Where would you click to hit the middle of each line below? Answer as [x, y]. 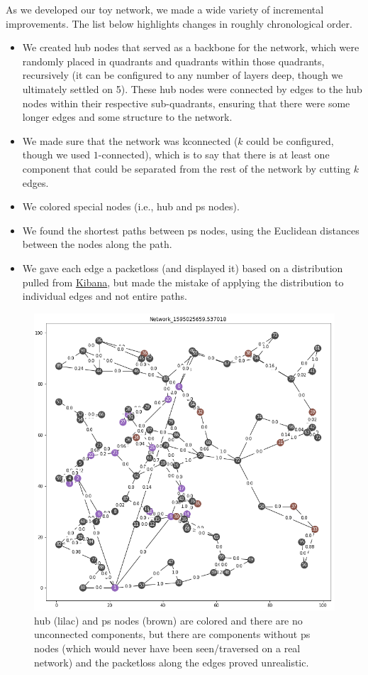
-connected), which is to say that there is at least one [214, 155]
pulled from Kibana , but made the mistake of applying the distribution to [183, 282]
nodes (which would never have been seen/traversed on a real [167, 648]
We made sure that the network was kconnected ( [130, 140]
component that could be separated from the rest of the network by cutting [186, 168]
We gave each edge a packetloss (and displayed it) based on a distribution [183, 268]
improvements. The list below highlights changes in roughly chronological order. [179, 23]
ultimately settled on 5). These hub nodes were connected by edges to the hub [192, 88]
